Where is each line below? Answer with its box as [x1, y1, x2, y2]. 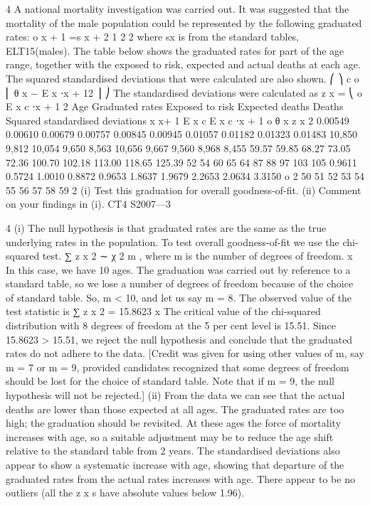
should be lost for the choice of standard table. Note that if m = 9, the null [6, 373, 334, 388]
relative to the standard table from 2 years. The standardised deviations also [6, 443, 340, 458]
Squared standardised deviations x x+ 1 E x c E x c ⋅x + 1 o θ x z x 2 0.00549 [6, 112, 349, 127]
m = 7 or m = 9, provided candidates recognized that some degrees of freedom [6, 359, 349, 374]
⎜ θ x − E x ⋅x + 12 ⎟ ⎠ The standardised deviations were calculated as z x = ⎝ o [6, 85, 362, 100]
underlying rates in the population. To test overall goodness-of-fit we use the [6, 234, 339, 249]
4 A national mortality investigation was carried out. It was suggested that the [6, 1, 349, 16]
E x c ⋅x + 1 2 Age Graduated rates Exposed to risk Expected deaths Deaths [6, 99, 344, 114]
